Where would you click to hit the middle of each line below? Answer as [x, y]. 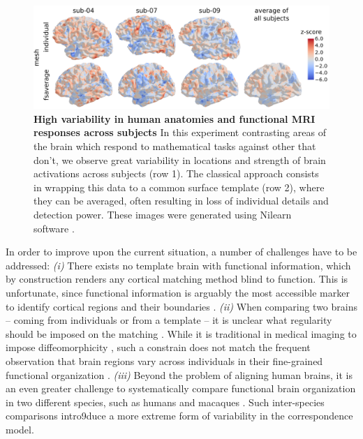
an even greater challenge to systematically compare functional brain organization [181, 388]
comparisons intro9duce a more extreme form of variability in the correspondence [179, 416]
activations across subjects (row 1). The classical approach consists [176, 173]
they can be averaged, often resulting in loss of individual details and [181, 201]
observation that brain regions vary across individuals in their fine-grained [164, 360]
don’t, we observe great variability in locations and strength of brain [180, 159]
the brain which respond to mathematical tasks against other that [175, 146]
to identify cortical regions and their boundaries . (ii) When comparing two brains [181, 306]
